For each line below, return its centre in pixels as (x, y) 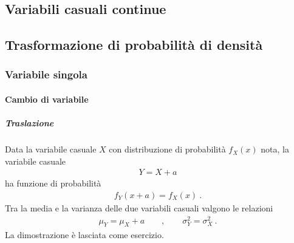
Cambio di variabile (47, 99)
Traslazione (29, 123)
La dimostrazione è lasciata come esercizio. (84, 234)
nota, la (275, 149)
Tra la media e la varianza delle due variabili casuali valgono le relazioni (139, 208)
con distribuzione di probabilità (167, 149)
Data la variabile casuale (51, 149)
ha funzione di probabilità (53, 183)
